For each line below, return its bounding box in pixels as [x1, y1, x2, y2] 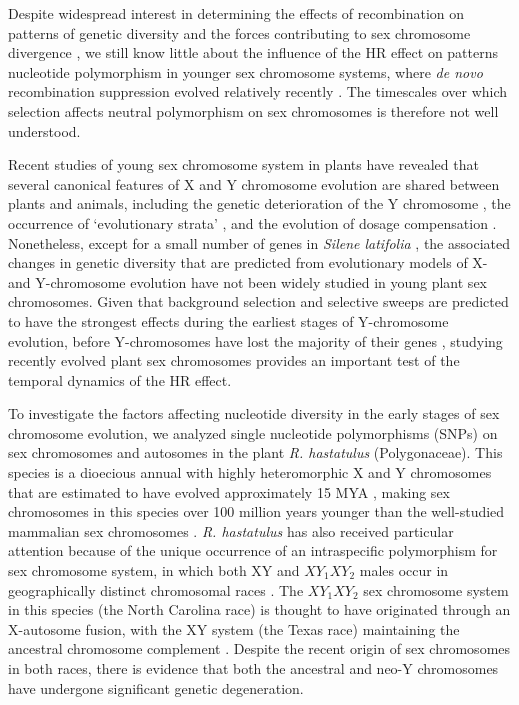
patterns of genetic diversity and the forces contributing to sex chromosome [8, 22, 471, 43]
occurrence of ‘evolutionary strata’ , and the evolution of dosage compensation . [8, 212, 497, 233]
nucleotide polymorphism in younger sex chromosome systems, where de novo [8, 61, 483, 82]
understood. [8, 120, 81, 141]
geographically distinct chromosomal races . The [8, 579, 304, 600]
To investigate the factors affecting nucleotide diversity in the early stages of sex [8, 403, 500, 424]
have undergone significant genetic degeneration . [8, 677, 304, 698]
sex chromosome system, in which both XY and [8, 560, 300, 581]
